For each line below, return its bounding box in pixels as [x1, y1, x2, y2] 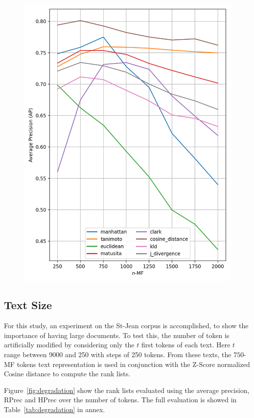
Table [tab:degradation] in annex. [4, 404, 105, 414]
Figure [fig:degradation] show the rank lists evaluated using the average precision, [4, 385, 250, 395]
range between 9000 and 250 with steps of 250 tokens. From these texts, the [4, 349, 231, 359]
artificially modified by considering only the [4, 340, 135, 350]
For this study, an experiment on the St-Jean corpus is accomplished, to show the [4, 320, 249, 331]
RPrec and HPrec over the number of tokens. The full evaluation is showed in [4, 394, 237, 405]
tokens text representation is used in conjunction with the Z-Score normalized [17, 359, 250, 369]
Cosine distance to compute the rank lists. [4, 368, 131, 379]
